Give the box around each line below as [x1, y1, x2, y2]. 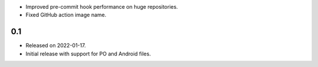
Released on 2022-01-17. [25, 42, 86, 49]
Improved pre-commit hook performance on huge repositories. [25, 3, 178, 10]
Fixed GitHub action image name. [25, 12, 107, 19]
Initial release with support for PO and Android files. [25, 50, 151, 57]
